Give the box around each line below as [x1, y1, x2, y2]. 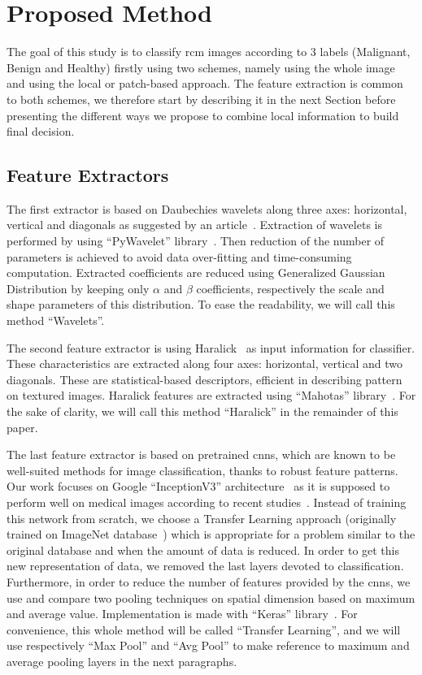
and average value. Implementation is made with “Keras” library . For [7, 605, 358, 622]
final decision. [7, 123, 75, 140]
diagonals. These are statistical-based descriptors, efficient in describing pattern [7, 370, 402, 387]
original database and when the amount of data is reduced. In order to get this [7, 541, 400, 558]
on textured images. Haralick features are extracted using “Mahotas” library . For [7, 387, 416, 404]
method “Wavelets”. [7, 312, 105, 329]
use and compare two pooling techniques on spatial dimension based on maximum [7, 589, 415, 606]
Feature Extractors [7, 162, 169, 188]
